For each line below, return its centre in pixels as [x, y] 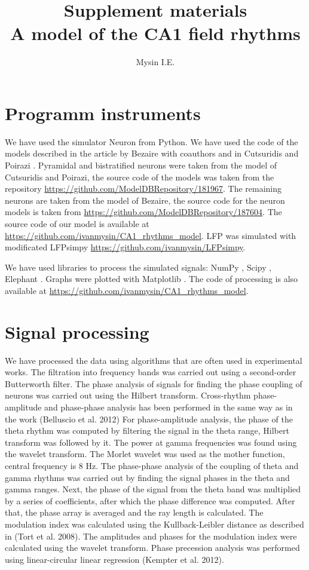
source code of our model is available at [77, 223]
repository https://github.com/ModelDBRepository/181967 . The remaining [143, 189]
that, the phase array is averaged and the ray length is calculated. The [134, 512]
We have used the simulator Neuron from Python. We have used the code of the [152, 141]
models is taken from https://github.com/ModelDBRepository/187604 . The [143, 212]
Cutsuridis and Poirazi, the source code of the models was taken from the [140, 177]
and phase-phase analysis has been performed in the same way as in [169, 407]
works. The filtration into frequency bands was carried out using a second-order [151, 372]
